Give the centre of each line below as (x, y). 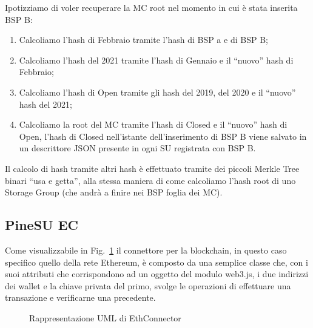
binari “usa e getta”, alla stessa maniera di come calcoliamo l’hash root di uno (150, 180)
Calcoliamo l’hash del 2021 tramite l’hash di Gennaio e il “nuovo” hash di (156, 60)
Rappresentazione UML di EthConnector (105, 317)
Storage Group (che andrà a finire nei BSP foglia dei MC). (114, 192)
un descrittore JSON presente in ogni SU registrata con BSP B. (137, 148)
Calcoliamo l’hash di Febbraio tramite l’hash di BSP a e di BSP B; (143, 40)
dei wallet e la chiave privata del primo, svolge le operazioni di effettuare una (148, 285)
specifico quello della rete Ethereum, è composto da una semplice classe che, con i (156, 262)
